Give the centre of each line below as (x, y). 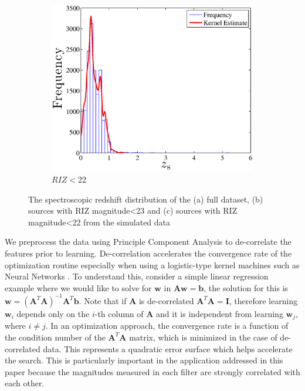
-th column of (119, 313)
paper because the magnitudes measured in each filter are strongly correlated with (152, 371)
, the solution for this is (246, 287)
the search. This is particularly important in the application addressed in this (144, 360)
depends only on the (53, 313)
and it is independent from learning (220, 313)
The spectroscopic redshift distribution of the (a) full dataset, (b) (146, 199)
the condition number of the (55, 337)
